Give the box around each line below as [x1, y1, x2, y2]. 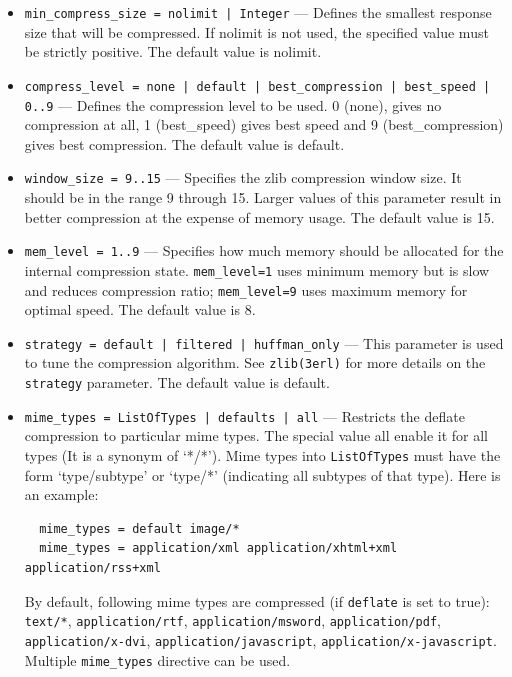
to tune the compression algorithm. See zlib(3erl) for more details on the [24, 352, 486, 373]
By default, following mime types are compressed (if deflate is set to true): [24, 590, 490, 611]
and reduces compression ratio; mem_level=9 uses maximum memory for [24, 279, 468, 300]
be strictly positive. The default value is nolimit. [24, 41, 322, 62]
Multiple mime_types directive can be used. [24, 649, 291, 670]
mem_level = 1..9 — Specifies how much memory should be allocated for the [24, 240, 504, 261]
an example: [24, 484, 99, 505]
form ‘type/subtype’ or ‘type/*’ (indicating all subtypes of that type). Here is [24, 464, 501, 485]
